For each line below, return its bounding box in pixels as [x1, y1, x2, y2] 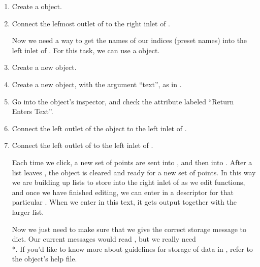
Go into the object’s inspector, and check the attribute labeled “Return [12, 96, 234, 106]
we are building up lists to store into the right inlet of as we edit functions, [12, 177, 245, 187]
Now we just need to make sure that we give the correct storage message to [12, 223, 247, 234]
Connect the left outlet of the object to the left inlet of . [12, 123, 187, 133]
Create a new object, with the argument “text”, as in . [12, 79, 182, 89]
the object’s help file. [12, 253, 77, 264]
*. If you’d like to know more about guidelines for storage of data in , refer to [12, 243, 253, 254]
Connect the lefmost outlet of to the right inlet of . [12, 18, 171, 28]
